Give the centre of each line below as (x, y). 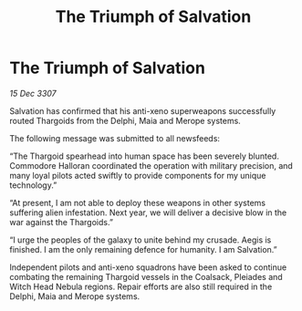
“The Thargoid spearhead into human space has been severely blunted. (145, 156)
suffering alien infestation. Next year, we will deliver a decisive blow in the (148, 213)
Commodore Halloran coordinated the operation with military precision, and (151, 165)
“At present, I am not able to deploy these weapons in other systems (138, 202)
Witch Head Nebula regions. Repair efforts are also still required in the (141, 286)
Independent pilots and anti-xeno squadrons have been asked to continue (148, 267)
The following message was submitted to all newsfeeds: (115, 138)
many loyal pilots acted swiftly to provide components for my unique (138, 175)
